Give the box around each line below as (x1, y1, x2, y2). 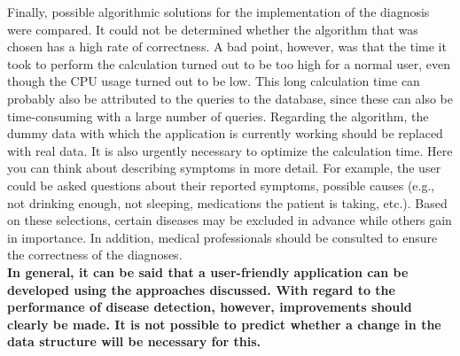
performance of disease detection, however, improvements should (7, 298, 412, 316)
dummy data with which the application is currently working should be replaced (7, 124, 443, 143)
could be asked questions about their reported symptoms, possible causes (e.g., (7, 175, 435, 194)
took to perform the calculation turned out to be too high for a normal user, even (7, 54, 451, 73)
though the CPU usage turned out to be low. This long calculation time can (7, 72, 420, 90)
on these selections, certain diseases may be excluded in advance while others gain (7, 211, 452, 229)
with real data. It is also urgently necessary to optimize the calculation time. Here (7, 141, 453, 159)
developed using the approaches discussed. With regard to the (7, 280, 395, 298)
